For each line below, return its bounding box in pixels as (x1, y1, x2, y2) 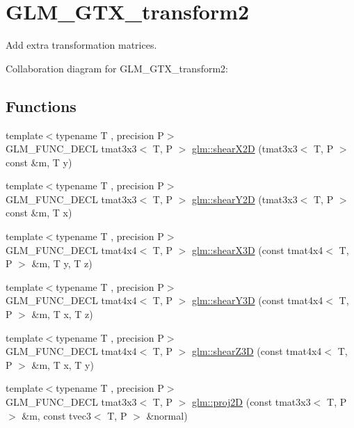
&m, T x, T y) (31, 357, 94, 372)
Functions (6, 95, 77, 116)
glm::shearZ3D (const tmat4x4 (192, 344, 322, 358)
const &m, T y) (6, 154, 72, 169)
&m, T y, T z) (31, 256, 92, 271)
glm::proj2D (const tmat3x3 (192, 395, 311, 409)
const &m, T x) (6, 205, 72, 220)
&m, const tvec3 (22, 408, 91, 422)
